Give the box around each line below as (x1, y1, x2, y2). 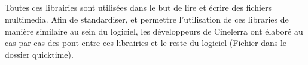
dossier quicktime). (5, 48, 74, 60)
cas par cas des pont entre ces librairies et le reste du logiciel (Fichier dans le (5, 36, 287, 49)
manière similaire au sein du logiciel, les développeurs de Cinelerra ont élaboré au (5, 24, 303, 37)
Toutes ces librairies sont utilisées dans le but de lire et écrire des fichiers (5, 1, 272, 14)
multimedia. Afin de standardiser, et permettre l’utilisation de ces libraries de (5, 13, 289, 25)
